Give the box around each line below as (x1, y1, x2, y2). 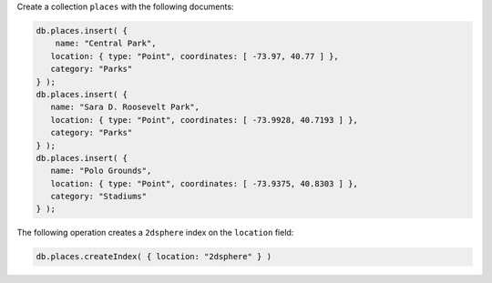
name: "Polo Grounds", (50, 166, 152, 177)
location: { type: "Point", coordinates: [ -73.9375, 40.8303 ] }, (50, 178, 359, 188)
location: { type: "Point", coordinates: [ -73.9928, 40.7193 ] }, (50, 115, 359, 125)
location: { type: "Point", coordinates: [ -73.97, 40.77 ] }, (50, 51, 339, 61)
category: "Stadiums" (50, 191, 148, 202)
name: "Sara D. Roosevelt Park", (50, 102, 200, 113)
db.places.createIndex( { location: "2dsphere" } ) (36, 251, 272, 262)
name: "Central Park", (55, 38, 157, 49)
